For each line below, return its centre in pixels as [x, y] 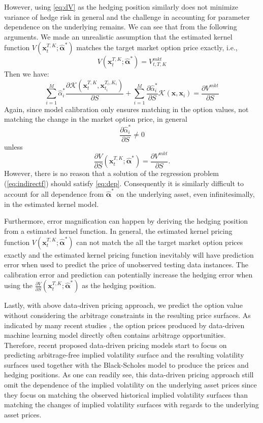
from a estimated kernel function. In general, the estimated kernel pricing [118, 231]
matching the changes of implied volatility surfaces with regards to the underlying [131, 404]
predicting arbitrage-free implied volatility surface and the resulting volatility [124, 355]
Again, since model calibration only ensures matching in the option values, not [126, 109]
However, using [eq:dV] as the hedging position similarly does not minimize [121, 7]
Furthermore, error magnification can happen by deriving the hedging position [126, 221]
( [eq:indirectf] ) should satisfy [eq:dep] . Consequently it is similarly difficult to [124, 183]
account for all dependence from [54, 194]
